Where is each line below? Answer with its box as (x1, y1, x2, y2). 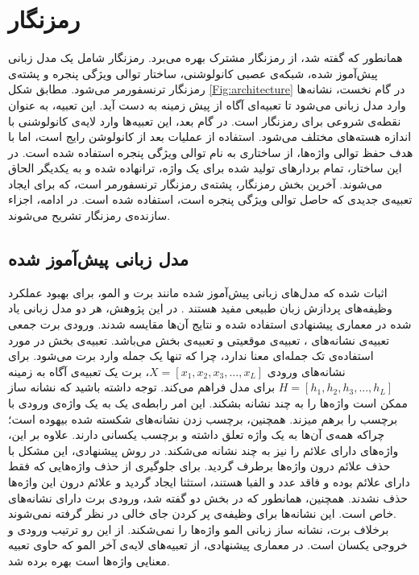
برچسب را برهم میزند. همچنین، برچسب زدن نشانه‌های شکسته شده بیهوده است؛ (8, 410, 398, 427)
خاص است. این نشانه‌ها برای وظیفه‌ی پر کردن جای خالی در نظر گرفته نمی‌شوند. (8, 505, 396, 522)
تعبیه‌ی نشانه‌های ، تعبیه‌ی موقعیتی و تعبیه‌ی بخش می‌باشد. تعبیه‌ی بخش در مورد (8, 331, 390, 348)
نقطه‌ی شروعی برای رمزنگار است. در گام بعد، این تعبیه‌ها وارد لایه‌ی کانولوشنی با (8, 112, 401, 129)
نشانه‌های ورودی (267, 362, 346, 379)
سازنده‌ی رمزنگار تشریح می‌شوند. (8, 207, 171, 224)
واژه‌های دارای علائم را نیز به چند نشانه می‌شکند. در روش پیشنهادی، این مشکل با (8, 441, 399, 458)
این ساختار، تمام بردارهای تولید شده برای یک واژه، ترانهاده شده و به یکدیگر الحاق (8, 159, 402, 176)
